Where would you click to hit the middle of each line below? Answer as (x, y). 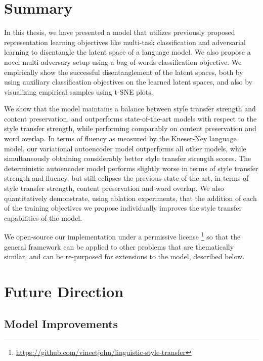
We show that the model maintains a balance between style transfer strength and (130, 109)
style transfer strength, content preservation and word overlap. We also (114, 188)
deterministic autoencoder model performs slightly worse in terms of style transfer (131, 168)
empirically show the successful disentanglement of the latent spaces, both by (124, 72)
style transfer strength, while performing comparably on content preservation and (130, 128)
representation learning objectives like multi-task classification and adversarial (125, 42)
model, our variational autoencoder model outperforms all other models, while (125, 148)
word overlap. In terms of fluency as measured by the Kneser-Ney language (120, 138)
